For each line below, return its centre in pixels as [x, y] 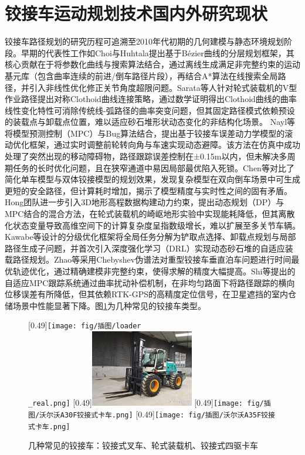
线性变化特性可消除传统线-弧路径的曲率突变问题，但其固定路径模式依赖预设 [150, 110]
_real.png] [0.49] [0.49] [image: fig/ [146, 403]
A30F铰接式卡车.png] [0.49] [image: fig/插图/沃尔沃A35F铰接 [167, 414]
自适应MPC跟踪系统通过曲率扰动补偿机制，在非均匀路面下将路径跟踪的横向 [150, 282]
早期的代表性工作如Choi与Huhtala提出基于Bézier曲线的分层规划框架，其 [157, 52]
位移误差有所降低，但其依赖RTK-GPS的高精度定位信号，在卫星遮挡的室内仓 [151, 294]
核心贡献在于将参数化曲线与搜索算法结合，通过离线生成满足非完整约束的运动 [152, 64]
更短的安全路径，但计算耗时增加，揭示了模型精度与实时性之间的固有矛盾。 [148, 190]
